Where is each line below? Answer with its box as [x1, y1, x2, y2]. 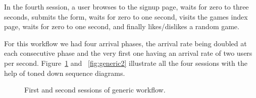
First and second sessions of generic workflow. [24, 84, 166, 95]
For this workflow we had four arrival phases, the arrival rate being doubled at [4, 38, 247, 48]
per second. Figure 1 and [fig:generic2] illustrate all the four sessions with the [4, 57, 247, 68]
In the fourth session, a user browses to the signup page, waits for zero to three [4, 2, 249, 12]
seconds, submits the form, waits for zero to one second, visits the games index [4, 11, 248, 22]
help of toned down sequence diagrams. [4, 67, 125, 78]
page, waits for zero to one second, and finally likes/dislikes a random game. [4, 21, 239, 32]
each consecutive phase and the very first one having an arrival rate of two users [4, 48, 252, 58]
